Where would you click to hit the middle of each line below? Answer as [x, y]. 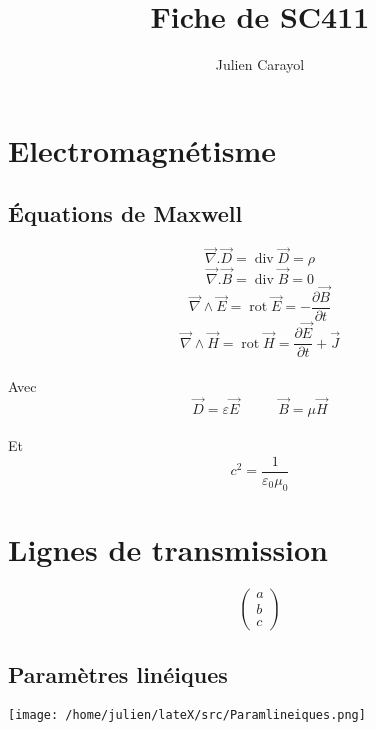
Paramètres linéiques [118, 674]
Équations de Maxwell [125, 213]
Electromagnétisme [142, 149]
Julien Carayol [260, 64]
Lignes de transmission [168, 548]
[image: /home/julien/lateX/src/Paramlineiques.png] [187, 714]
